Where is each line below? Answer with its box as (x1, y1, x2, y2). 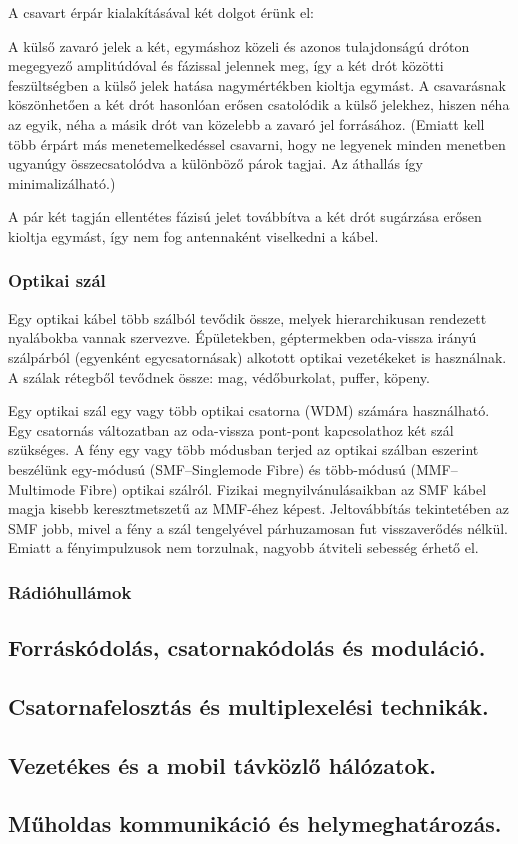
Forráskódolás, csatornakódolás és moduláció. (8, 632, 486, 663)
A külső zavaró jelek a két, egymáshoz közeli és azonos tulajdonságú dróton (8, 35, 470, 56)
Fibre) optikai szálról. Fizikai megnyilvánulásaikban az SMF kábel (79, 478, 487, 499)
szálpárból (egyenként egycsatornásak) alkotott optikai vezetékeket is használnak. (8, 346, 507, 367)
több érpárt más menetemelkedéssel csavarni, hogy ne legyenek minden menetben (8, 133, 506, 154)
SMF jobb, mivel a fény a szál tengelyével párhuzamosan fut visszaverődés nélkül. (8, 517, 508, 538)
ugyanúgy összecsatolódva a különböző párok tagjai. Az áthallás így (8, 153, 423, 174)
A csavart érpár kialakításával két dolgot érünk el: (8, 2, 314, 22)
